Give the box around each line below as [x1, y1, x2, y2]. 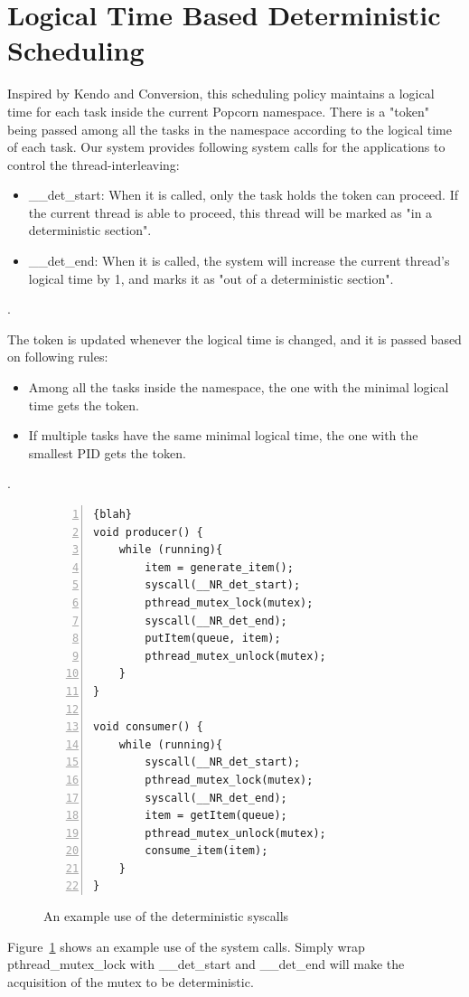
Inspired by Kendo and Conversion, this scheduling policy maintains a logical [7, 84, 435, 103]
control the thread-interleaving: [7, 155, 180, 174]
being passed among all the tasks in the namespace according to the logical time [7, 119, 452, 138]
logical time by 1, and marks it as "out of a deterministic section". [28, 268, 394, 287]
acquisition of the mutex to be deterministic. [7, 972, 254, 991]
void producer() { [93, 525, 203, 539]
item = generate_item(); [145, 560, 294, 574]
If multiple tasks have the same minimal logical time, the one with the [28, 426, 418, 445]
